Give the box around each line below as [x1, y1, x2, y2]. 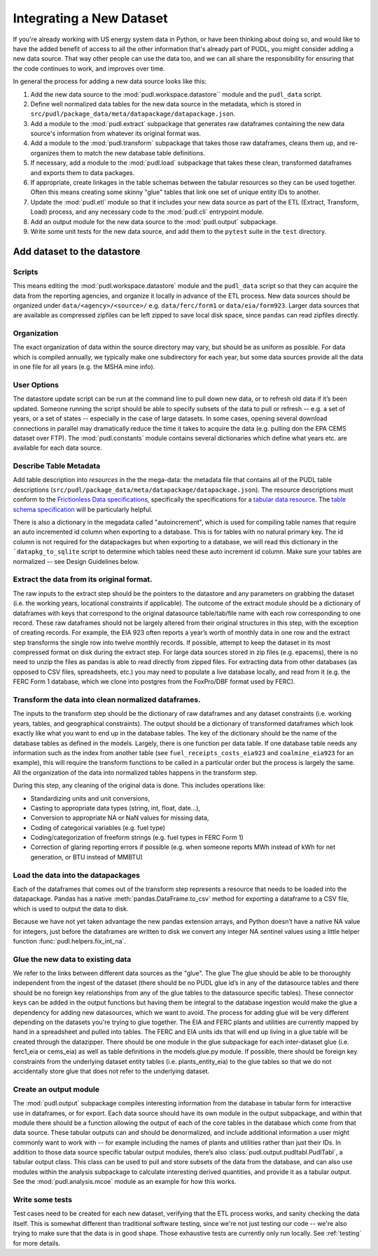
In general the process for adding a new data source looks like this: [13, 77, 206, 85]
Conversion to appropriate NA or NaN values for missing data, [30, 813, 209, 822]
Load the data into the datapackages [13, 870, 140, 880]
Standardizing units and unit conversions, [30, 794, 150, 802]
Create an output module [13, 1084, 99, 1094]
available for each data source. [13, 443, 102, 452]
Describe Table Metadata [13, 461, 101, 471]
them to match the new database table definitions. [60, 149, 206, 157]
